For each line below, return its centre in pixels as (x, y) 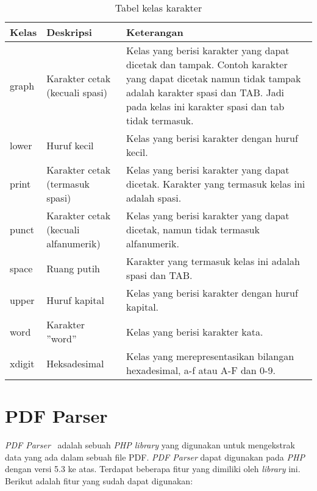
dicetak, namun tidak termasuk (193, 229)
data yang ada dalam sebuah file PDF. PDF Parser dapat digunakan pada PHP (155, 457)
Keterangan (155, 32)
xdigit (22, 363)
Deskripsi (69, 32)
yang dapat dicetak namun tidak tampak (214, 78)
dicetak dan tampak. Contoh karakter (207, 64)
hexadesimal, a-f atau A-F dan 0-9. (201, 370)
